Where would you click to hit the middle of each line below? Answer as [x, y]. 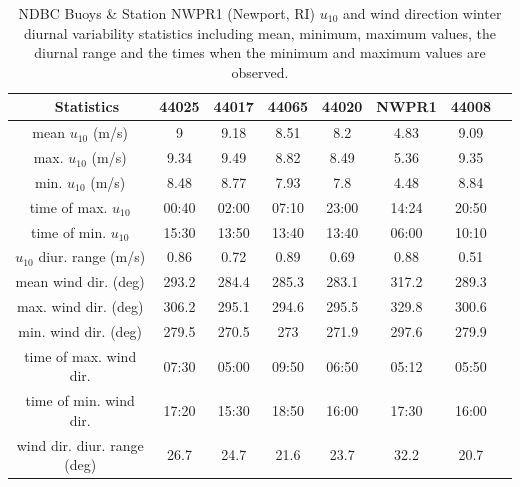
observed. [260, 71]
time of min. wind [80, 400]
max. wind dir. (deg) [80, 306]
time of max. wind [80, 355]
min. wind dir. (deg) [80, 330]
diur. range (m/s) [92, 256]
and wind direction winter [422, 13]
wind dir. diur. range [80, 444]
